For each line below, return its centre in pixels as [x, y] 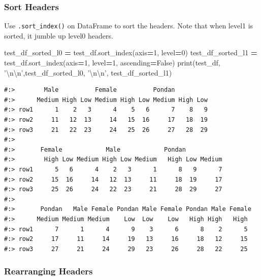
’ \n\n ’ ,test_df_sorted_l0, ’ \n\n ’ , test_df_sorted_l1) [88, 72]
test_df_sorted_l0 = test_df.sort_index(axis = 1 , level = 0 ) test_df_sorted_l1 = [131, 52]
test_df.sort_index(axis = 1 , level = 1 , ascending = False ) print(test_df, [112, 63]
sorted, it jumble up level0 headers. [59, 35]
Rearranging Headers [48, 271]
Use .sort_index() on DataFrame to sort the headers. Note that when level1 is [129, 26]
